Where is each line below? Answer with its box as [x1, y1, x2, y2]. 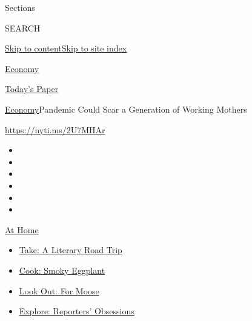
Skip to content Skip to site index [5, 42, 127, 55]
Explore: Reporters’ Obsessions [19, 305, 134, 317]
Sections [5, 1, 35, 13]
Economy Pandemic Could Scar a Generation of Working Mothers [5, 102, 247, 115]
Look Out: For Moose [19, 284, 99, 297]
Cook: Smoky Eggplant [19, 263, 105, 276]
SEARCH [5, 21, 41, 34]
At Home [5, 223, 39, 236]
